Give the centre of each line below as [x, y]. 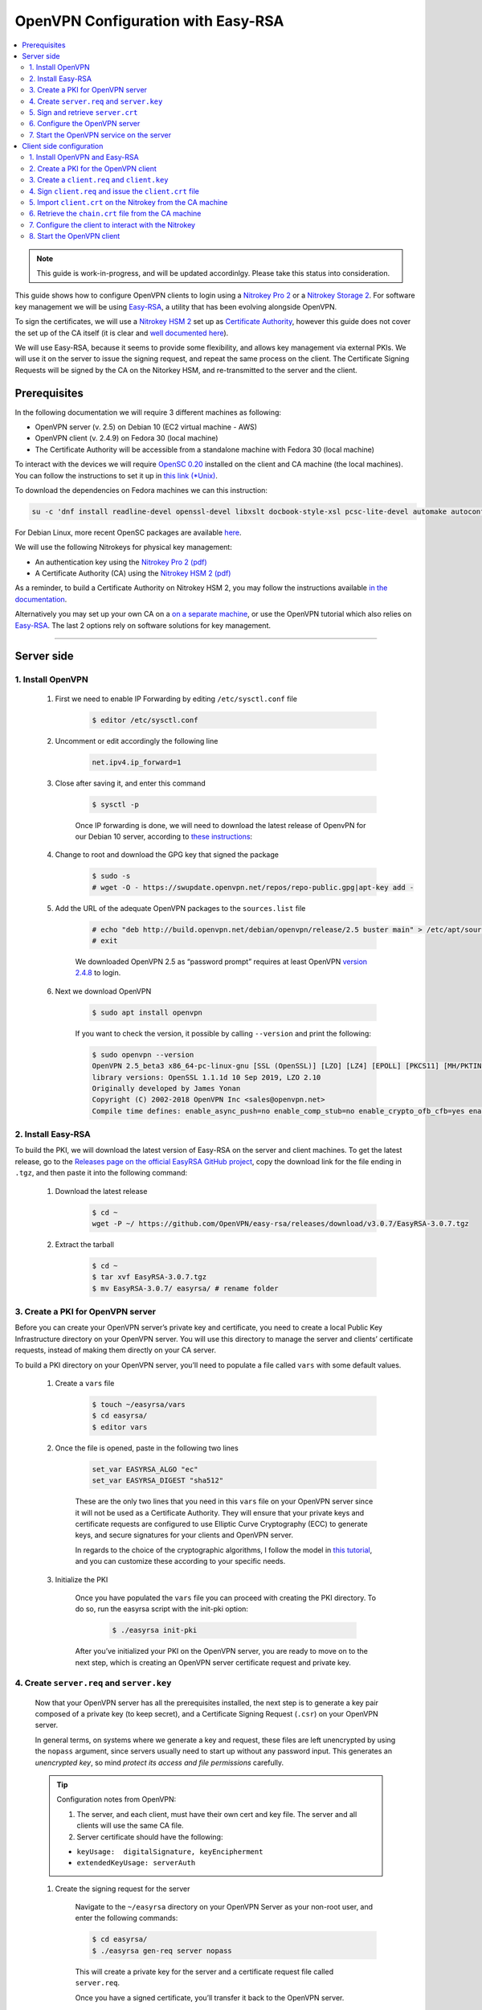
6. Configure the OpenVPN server [85, 124]
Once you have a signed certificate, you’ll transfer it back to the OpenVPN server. [210, 1997]
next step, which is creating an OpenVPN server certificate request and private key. [213, 1662]
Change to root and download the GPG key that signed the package [167, 855]
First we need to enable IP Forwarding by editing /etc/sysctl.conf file [176, 699]
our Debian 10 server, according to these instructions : [164, 836]
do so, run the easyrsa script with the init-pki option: [162, 1609]
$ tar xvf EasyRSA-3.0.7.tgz [149, 1277]
